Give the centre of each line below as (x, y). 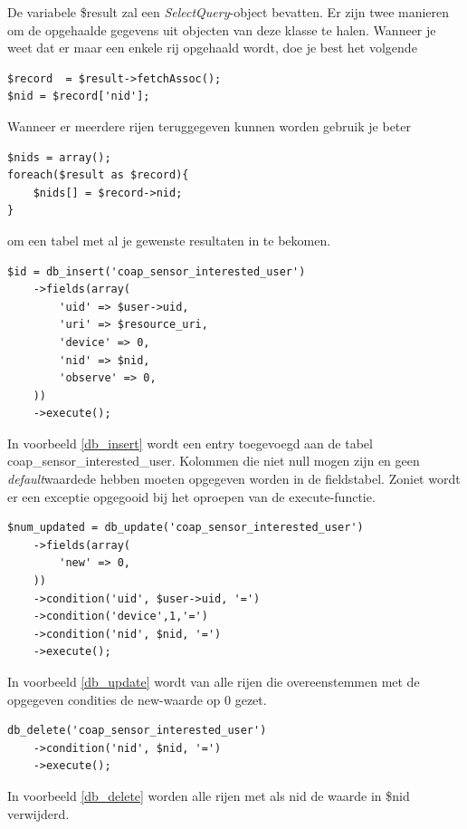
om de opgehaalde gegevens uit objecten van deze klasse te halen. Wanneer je (222, 29)
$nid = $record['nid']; (79, 96)
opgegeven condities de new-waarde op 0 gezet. (137, 699)
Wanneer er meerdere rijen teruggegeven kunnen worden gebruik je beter (210, 125)
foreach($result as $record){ (98, 175)
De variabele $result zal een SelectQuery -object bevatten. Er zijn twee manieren (229, 12)
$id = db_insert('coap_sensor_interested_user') (157, 271)
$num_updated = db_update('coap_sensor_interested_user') (186, 528)
